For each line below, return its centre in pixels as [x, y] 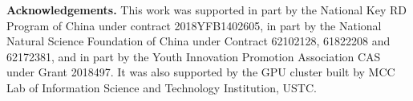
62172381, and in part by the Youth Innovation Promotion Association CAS [194, 56]
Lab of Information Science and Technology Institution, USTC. [162, 87]
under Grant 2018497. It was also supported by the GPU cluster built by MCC [201, 72]
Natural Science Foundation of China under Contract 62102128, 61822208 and [198, 41]
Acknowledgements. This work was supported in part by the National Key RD [206, 10]
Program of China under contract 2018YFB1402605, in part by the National [194, 25]
